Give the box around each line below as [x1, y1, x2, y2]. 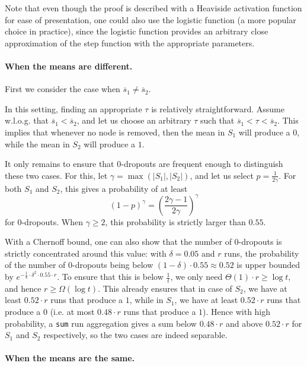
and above [226, 317, 263, 329]
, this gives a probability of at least [60, 182, 188, 194]
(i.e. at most [50, 305, 95, 318]
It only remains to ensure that [5, 157, 114, 170]
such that [200, 114, 235, 127]
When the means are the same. [5, 352, 135, 364]
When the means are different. [5, 59, 133, 72]
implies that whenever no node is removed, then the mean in [5, 125, 225, 138]
